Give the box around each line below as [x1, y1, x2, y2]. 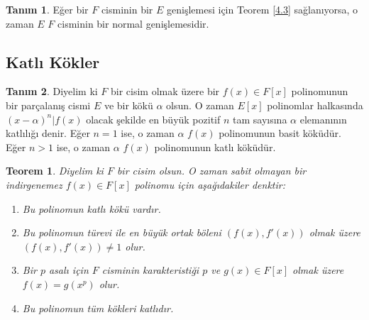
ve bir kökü [104, 97, 153, 112]
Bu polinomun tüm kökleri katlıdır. [22, 300, 174, 315]
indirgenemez [6, 177, 62, 192]
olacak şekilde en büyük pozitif [86, 111, 221, 126]
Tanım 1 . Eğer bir [6, 2, 89, 16]
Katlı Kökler [6, 50, 100, 72]
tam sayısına [233, 111, 287, 126]
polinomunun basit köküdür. [219, 126, 341, 140]
